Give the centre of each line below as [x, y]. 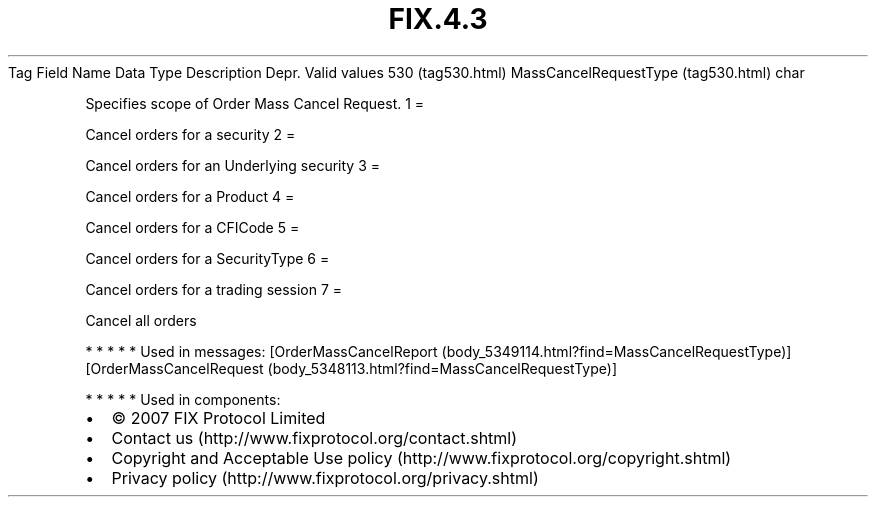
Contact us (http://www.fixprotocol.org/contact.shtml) [314, 437]
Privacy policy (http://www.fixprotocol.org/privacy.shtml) [325, 477]
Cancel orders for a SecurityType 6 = [207, 258]
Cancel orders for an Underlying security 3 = [233, 165]
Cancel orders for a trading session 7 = [214, 289]
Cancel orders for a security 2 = [190, 134]
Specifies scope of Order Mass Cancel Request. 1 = [255, 103]
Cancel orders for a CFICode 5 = [192, 227]
